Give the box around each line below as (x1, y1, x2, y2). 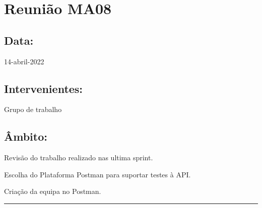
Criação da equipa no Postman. (4, 186, 101, 196)
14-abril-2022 (4, 56, 44, 66)
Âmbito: (4, 129, 47, 144)
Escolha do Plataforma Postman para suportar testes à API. (4, 169, 191, 179)
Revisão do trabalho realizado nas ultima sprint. (4, 152, 153, 163)
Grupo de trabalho (4, 104, 62, 115)
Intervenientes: (4, 80, 83, 96)
